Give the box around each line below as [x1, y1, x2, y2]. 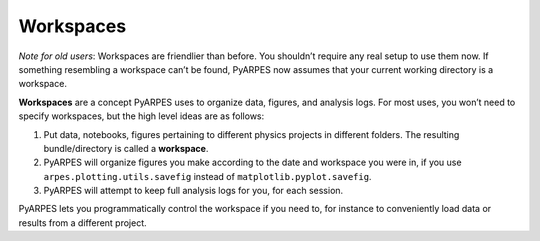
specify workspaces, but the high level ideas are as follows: [18, 110, 265, 122]
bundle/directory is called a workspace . [43, 142, 209, 154]
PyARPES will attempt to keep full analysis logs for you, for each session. [43, 185, 344, 197]
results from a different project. [18, 216, 147, 229]
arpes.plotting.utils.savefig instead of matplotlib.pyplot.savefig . [43, 170, 372, 182]
